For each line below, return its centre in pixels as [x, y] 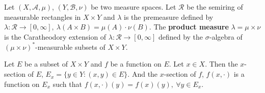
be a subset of [46, 64]
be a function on [136, 64]
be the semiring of [215, 7]
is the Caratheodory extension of [55, 36]
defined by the [181, 36]
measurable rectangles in [43, 17]
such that [67, 84]
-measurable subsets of [70, 46]
